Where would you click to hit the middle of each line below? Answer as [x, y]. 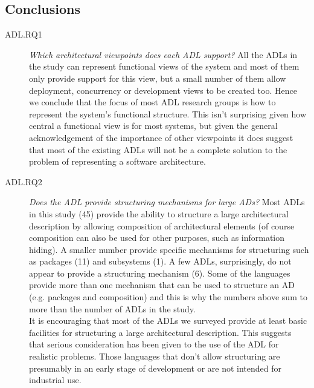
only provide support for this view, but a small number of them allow [158, 78]
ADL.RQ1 [24, 34]
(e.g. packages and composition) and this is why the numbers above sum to [168, 297]
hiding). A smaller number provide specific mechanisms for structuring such [169, 249]
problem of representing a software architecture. [117, 161]
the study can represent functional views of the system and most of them [164, 66]
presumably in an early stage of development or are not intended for [155, 368]
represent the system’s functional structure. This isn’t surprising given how [168, 113]
